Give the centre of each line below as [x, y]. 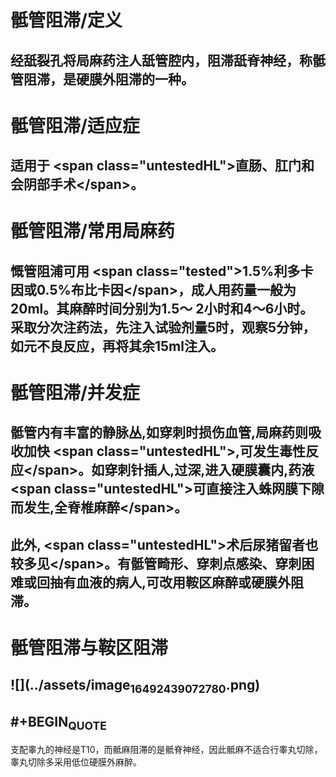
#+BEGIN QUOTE [58, 723]
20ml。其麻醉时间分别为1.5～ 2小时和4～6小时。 [162, 308]
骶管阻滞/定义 [66, 20]
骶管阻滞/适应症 [75, 125]
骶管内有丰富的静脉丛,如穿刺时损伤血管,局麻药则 [159, 432]
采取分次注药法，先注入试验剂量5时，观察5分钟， [163, 327]
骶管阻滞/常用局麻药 [92, 231]
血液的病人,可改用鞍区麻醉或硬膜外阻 [190, 582]
